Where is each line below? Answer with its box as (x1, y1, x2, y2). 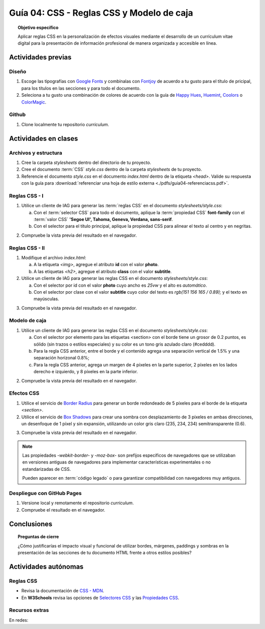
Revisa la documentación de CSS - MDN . (21, 588, 105, 594)
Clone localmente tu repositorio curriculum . (21, 121, 109, 127)
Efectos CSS (9, 390, 39, 397)
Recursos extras (9, 607, 49, 614)
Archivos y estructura (9, 149, 62, 156)
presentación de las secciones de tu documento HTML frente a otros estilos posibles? (18, 549, 192, 555)
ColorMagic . (21, 99, 47, 105)
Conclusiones (9, 520, 53, 528)
